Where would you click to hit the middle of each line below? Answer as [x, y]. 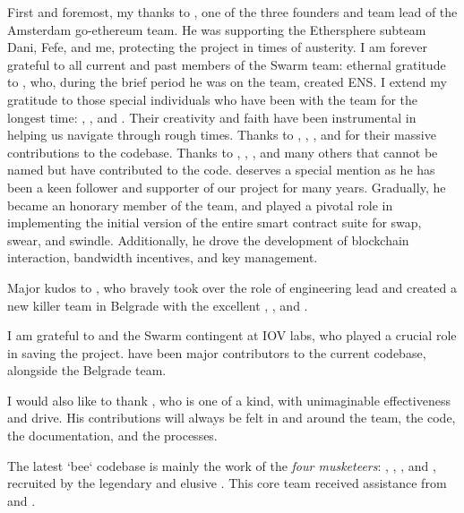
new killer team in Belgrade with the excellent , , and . [158, 305]
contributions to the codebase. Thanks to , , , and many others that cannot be [223, 152]
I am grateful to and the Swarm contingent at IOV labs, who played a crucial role [232, 335]
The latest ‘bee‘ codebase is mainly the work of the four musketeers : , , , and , [222, 465]
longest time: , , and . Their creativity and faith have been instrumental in [212, 117]
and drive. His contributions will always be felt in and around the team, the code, [232, 418]
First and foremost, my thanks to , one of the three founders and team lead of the [232, 12]
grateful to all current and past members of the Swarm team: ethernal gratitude [227, 64]
